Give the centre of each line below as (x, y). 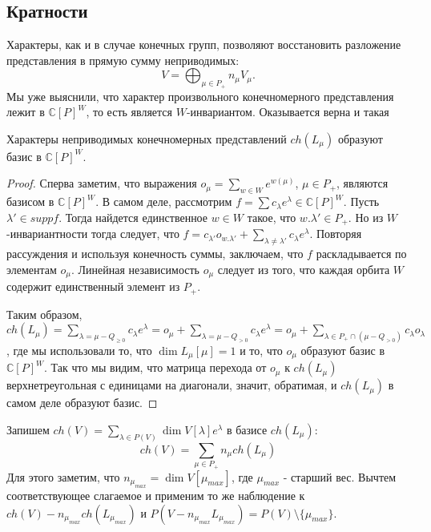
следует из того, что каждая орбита (304, 269)
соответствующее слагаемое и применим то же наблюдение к (156, 496)
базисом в (30, 202)
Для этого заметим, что (63, 476)
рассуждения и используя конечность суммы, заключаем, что (155, 254)
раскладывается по (361, 254)
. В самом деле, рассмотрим (164, 202)
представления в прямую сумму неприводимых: (123, 60)
